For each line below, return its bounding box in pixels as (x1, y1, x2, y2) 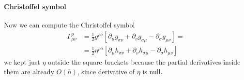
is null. (142, 67, 163, 77)
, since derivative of (77, 67, 135, 77)
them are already (4, 67, 54, 77)
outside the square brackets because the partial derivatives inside (48, 57, 241, 67)
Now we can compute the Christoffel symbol (4, 19, 135, 29)
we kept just (4, 57, 40, 67)
